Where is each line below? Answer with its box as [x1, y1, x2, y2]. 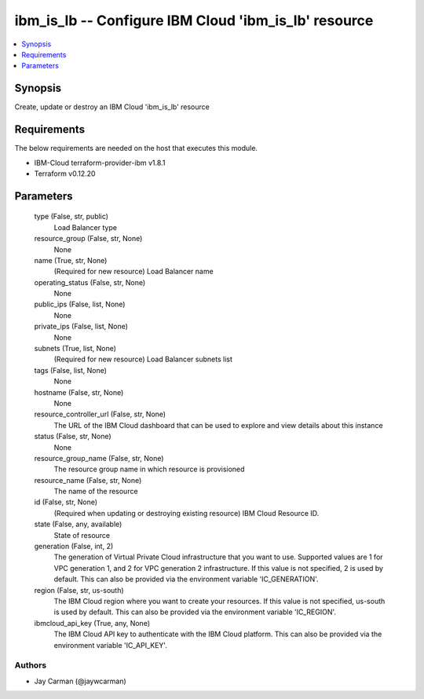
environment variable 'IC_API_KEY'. [53, 640, 168, 650]
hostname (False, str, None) [34, 387, 124, 397]
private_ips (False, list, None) [34, 322, 129, 331]
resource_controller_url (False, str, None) [34, 409, 166, 419]
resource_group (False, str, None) [34, 234, 143, 243]
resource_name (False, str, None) [34, 475, 142, 485]
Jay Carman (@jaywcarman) [34, 676, 127, 686]
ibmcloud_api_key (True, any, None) [34, 618, 151, 628]
